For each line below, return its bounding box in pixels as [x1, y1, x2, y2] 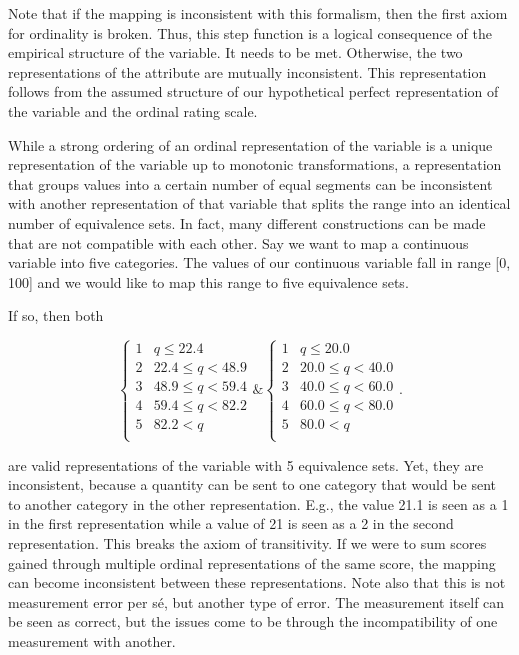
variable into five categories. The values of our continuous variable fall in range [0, [8, 252, 511, 273]
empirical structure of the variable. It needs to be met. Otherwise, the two [8, 42, 463, 63]
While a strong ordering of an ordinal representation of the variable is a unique [8, 134, 493, 155]
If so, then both [8, 305, 104, 326]
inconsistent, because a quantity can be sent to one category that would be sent [8, 474, 497, 495]
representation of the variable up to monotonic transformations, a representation [8, 154, 502, 175]
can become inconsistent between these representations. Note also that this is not [8, 572, 506, 593]
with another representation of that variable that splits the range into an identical [8, 193, 511, 214]
